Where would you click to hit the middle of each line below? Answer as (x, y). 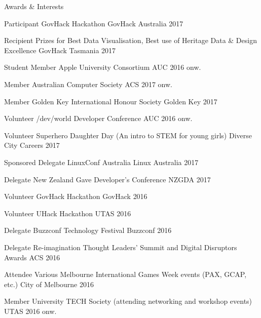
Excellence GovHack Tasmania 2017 (60, 50)
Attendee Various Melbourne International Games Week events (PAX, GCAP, (125, 274)
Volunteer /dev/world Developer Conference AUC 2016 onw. (98, 118)
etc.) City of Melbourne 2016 (49, 284)
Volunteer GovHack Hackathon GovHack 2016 (76, 196)
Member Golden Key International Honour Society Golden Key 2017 (111, 101)
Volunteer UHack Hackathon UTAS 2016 (68, 213)
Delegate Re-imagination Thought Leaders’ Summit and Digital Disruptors (121, 247)
